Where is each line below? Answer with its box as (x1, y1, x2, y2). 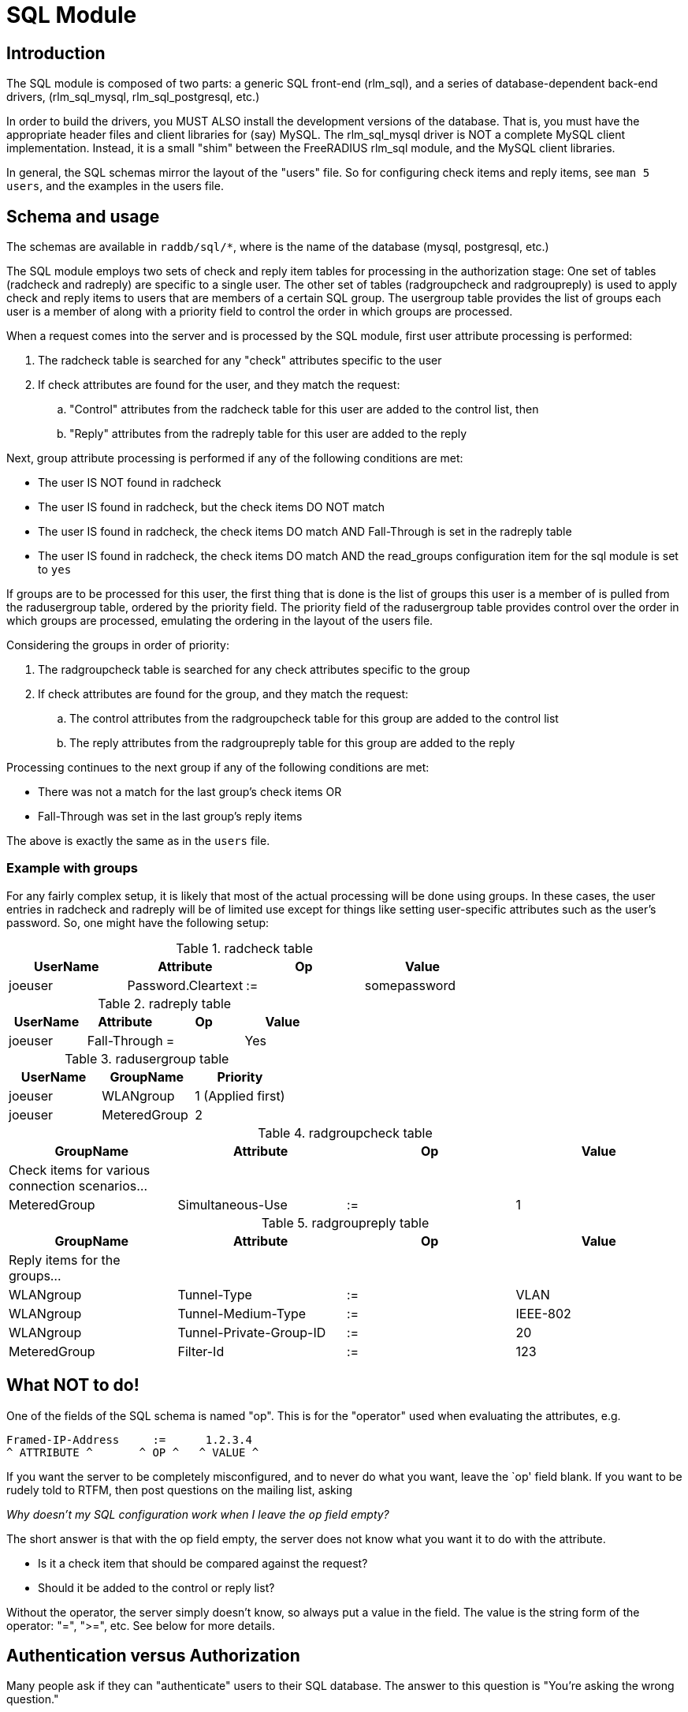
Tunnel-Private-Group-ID (177, 1324, 326, 1340)
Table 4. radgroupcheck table (258, 1124, 433, 1141)
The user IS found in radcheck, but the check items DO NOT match (38, 500, 385, 514)
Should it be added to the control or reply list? (38, 1580, 275, 1594)
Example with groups (6, 860, 138, 877)
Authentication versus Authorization (6, 1646, 300, 1666)
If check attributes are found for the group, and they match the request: (38, 687, 409, 701)
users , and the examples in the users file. (6, 179, 224, 193)
